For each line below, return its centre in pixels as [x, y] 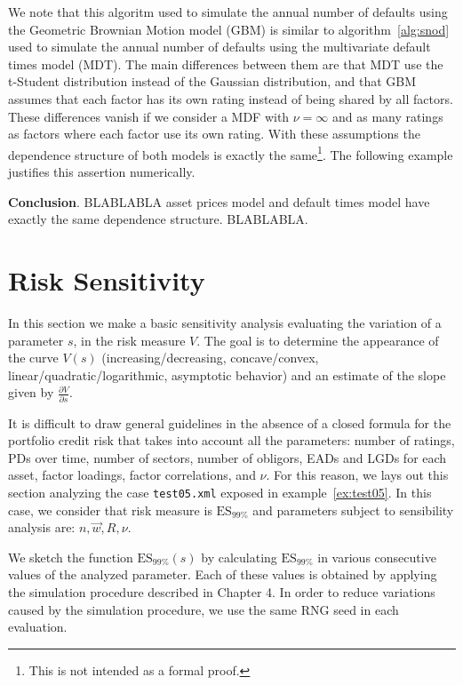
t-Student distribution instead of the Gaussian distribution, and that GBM [212, 81]
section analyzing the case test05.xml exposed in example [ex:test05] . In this [220, 492]
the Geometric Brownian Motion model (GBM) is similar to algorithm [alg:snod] [229, 29]
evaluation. [38, 627]
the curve [33, 358]
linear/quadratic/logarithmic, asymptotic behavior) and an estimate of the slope [227, 374]
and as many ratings [388, 116]
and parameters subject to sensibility [353, 510]
